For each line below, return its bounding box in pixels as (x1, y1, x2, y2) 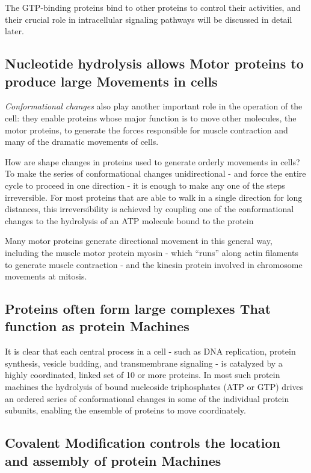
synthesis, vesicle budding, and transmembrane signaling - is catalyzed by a (5, 356, 283, 369)
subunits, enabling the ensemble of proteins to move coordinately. (5, 404, 246, 417)
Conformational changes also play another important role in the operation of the (5, 100, 303, 112)
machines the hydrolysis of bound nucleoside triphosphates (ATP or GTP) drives (5, 380, 304, 393)
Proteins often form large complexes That (5, 299, 271, 318)
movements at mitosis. (5, 270, 87, 282)
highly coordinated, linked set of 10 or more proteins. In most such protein (5, 368, 280, 381)
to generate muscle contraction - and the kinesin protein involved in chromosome (5, 258, 303, 270)
